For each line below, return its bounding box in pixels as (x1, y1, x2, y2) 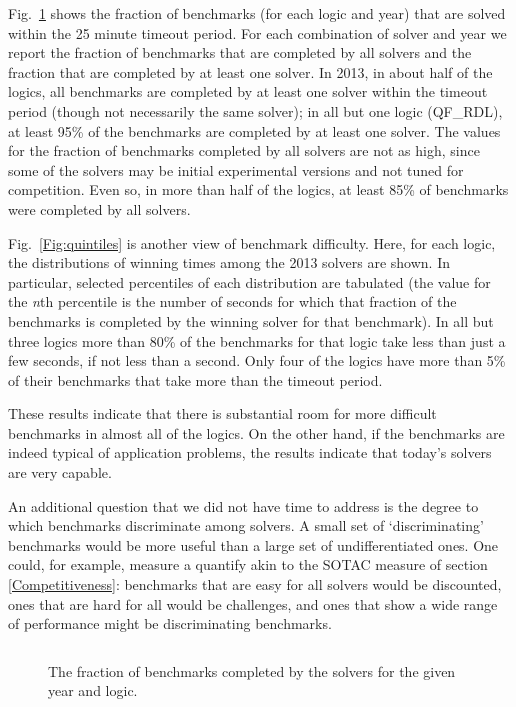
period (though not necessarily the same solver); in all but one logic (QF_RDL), (8, 100, 503, 121)
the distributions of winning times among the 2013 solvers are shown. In (8, 252, 450, 273)
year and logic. (48, 680, 138, 701)
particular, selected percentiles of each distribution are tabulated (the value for (8, 271, 491, 292)
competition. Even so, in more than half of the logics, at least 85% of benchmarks (8, 179, 509, 200)
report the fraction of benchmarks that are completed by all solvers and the (8, 42, 472, 63)
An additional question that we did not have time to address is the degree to (8, 495, 479, 516)
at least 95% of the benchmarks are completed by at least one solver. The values (8, 120, 501, 141)
